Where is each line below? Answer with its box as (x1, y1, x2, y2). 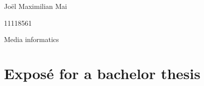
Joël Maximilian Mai (4, 1, 67, 11)
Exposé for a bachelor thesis (4, 63, 201, 83)
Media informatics (4, 34, 59, 44)
